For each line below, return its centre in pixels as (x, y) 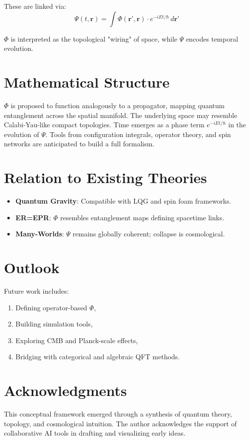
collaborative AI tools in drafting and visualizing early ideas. (95, 433)
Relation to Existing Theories (105, 177)
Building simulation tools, (54, 324)
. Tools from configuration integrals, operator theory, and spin (138, 134)
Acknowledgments (65, 390)
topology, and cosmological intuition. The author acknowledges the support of (120, 423)
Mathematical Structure (87, 81)
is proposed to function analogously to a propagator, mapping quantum (118, 105)
